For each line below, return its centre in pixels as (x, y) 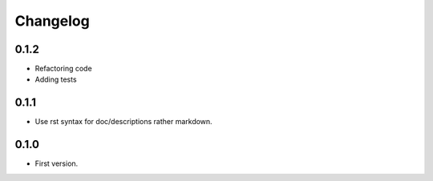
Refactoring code (63, 69)
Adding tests (56, 79)
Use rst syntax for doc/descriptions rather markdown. (123, 122)
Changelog (52, 21)
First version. (57, 163)
